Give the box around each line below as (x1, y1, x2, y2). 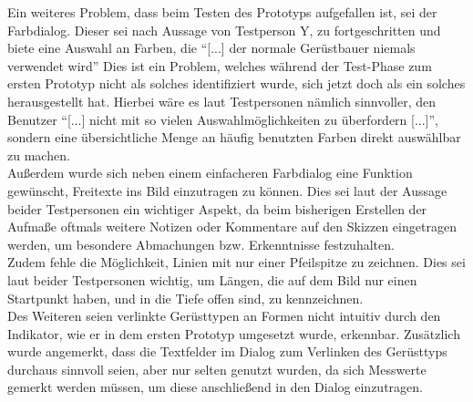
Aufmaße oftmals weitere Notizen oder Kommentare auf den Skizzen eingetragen (7, 217, 457, 236)
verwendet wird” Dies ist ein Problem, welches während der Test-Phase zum (7, 56, 432, 75)
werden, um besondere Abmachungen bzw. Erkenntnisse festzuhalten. (7, 234, 395, 253)
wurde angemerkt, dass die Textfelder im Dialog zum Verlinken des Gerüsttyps (7, 342, 447, 361)
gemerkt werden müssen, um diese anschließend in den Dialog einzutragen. (7, 377, 423, 397)
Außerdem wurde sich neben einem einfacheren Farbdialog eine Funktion (7, 163, 413, 182)
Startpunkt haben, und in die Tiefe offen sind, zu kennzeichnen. (7, 288, 364, 307)
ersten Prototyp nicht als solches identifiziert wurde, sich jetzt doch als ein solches (7, 74, 466, 93)
